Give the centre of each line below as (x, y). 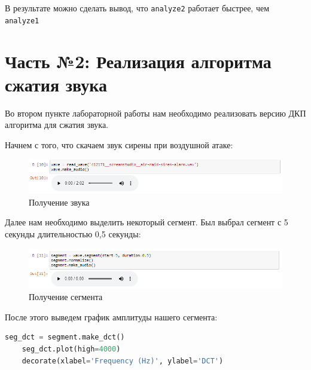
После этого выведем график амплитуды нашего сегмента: (111, 317)
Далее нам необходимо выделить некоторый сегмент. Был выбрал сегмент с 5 (147, 222)
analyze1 (22, 21)
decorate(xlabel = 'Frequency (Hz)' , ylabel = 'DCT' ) (123, 361)
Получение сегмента (66, 297)
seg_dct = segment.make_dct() (65, 337)
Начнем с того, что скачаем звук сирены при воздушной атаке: (119, 144)
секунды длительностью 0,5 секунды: (73, 233)
